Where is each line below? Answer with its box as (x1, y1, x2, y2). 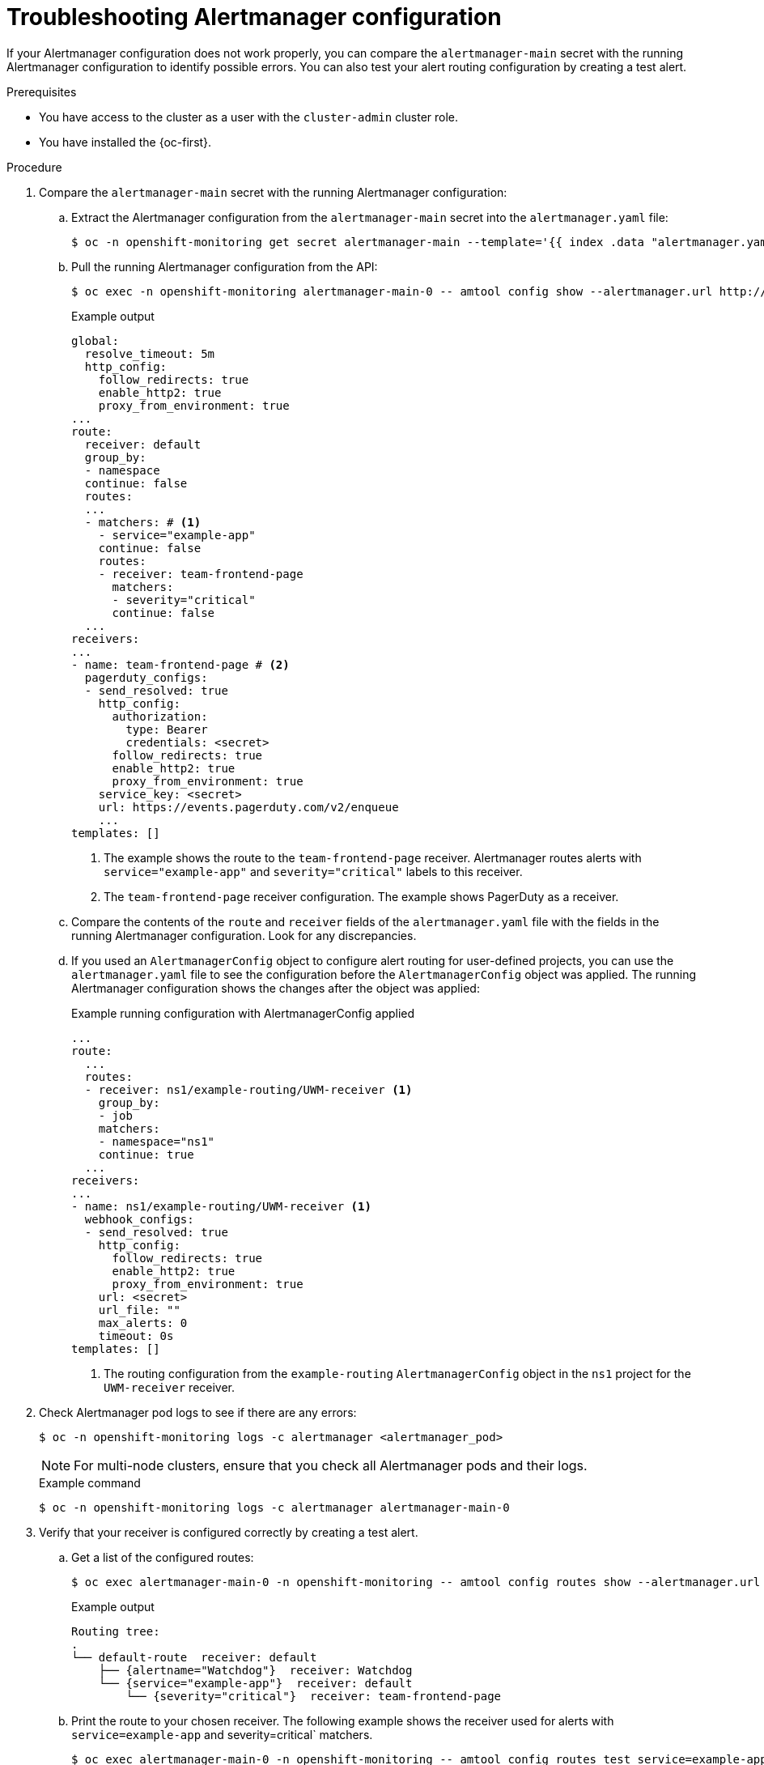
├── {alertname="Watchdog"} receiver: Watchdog (98, 1663, 413, 1677)
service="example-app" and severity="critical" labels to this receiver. (104, 864, 523, 878)
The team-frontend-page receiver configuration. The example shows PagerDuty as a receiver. (104, 889, 619, 904)
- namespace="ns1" (98, 1134, 215, 1148)
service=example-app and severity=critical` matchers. (71, 1727, 373, 1742)
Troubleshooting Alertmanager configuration (6, 3, 502, 31)
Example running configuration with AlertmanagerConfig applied (71, 1006, 415, 1020)
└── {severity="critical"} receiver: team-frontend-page (125, 1689, 502, 1703)
